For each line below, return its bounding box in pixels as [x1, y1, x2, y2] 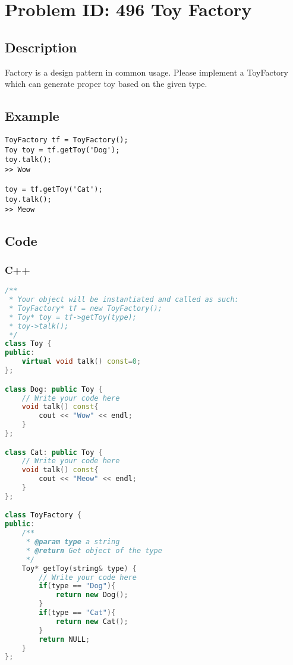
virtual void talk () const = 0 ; [21, 357, 141, 366]
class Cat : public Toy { [5, 448, 103, 457]
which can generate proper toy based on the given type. [5, 77, 207, 90]
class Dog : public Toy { [5, 385, 103, 394]
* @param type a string [26, 538, 120, 547]
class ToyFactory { [5, 511, 81, 520]
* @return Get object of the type [26, 546, 162, 555]
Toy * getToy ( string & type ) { [21, 564, 137, 573]
